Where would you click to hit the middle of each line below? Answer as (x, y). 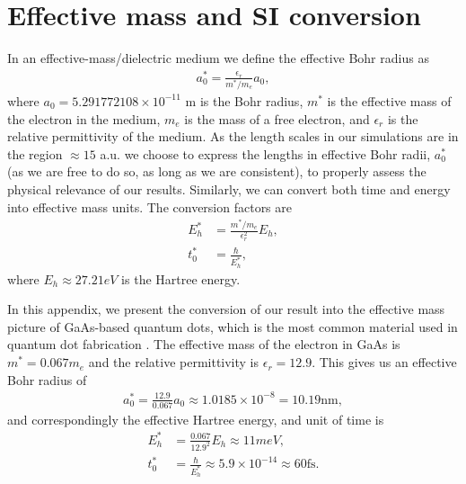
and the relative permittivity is (174, 362)
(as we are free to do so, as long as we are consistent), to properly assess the (217, 171)
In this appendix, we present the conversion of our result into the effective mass (226, 309)
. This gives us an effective (384, 362)
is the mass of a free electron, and (277, 118)
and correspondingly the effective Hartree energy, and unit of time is (196, 419)
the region (35, 153)
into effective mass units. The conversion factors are (150, 206)
